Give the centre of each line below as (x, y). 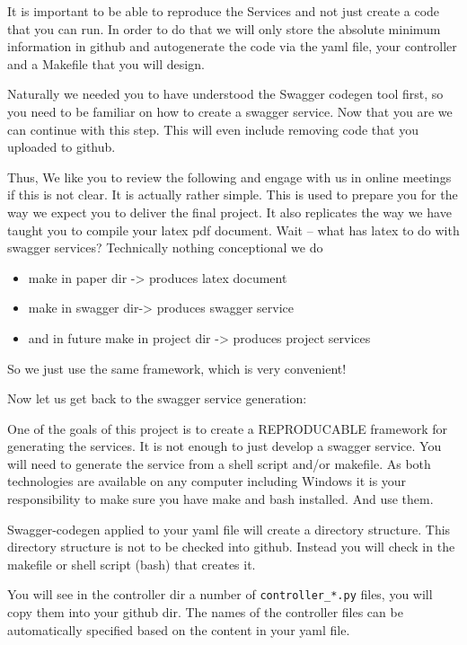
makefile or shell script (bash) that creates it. (132, 564)
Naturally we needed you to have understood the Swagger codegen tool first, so (225, 94)
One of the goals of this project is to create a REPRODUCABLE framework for (228, 428)
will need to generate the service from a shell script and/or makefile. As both (219, 463)
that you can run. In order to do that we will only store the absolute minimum (224, 28)
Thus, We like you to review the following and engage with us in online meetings (229, 177)
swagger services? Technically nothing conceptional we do (165, 247)
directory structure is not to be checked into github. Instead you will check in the (231, 547)
